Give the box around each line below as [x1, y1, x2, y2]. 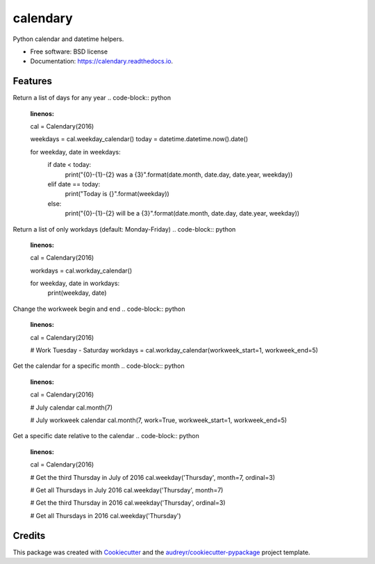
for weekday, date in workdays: [30, 279, 120, 288]
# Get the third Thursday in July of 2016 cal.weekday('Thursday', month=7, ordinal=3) [30, 473, 276, 481]
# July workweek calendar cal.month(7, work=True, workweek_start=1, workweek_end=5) [30, 416, 287, 424]
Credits [12, 529, 46, 542]
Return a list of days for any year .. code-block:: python [12, 94, 172, 102]
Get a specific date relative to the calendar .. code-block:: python [12, 432, 199, 440]
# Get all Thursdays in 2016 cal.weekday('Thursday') [30, 511, 181, 519]
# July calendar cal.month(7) [30, 403, 113, 412]
